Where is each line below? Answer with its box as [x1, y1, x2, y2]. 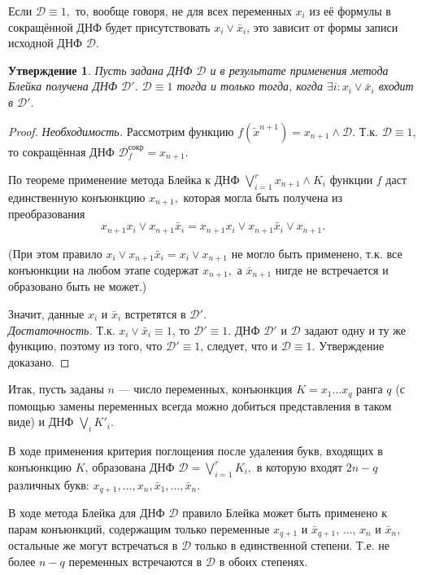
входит [378, 77, 414, 94]
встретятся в [124, 305, 186, 323]
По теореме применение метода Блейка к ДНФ [8, 171, 240, 188]
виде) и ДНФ [8, 413, 74, 430]
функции [329, 171, 373, 188]
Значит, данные [8, 305, 85, 323]
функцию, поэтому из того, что [8, 337, 163, 354]
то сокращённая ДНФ [8, 143, 115, 160]
